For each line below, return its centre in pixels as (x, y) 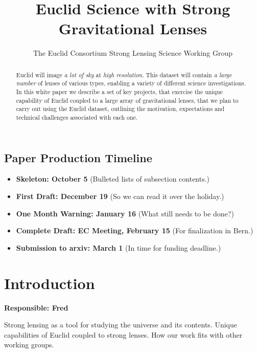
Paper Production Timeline (78, 157)
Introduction (50, 283)
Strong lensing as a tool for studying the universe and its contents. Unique (121, 325)
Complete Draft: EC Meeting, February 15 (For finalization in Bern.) (135, 230)
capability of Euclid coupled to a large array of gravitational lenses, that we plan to (127, 100)
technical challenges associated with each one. (77, 117)
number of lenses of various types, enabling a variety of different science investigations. (131, 83)
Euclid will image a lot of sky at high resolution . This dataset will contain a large (124, 74)
